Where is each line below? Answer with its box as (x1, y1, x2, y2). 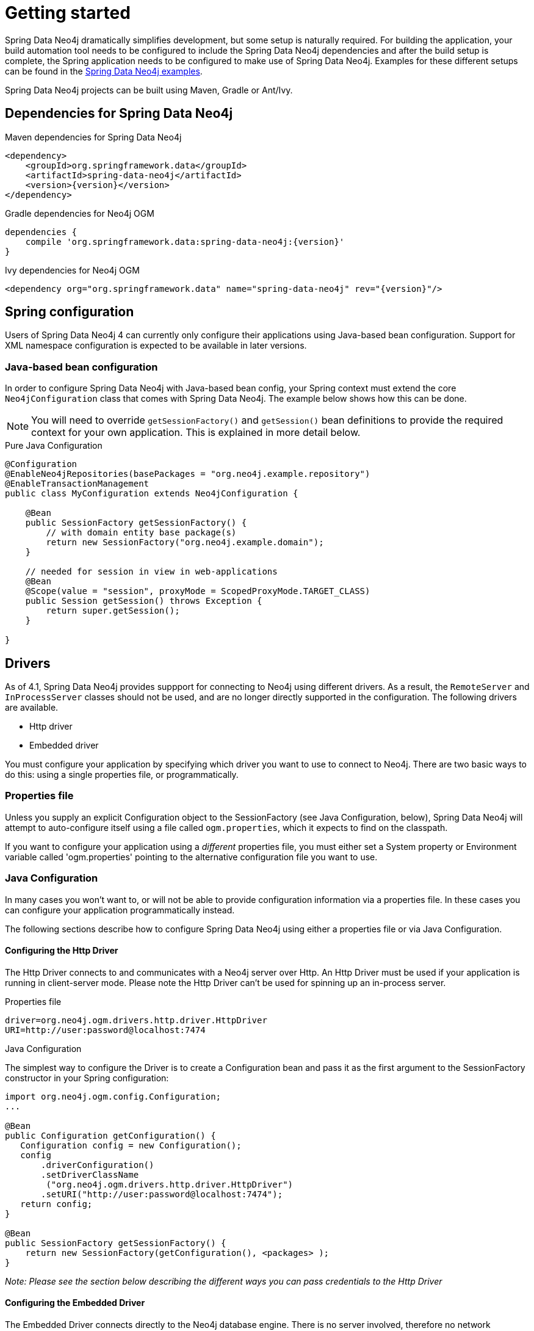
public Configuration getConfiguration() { (5, 1130, 216, 1141)
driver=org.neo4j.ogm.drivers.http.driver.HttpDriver (5, 1015, 267, 1025)
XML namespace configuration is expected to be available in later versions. (5, 340, 307, 351)
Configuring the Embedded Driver (5, 1297, 145, 1308)
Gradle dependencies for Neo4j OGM (5, 208, 154, 219)
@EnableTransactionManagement (5, 479, 150, 489)
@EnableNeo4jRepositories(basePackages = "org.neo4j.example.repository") (5, 469, 370, 479)
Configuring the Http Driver (5, 945, 118, 956)
